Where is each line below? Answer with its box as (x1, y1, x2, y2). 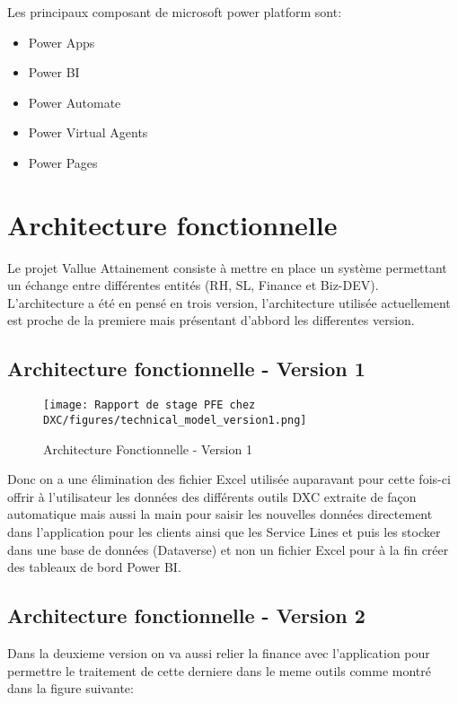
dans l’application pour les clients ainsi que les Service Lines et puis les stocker (7, 522, 441, 540)
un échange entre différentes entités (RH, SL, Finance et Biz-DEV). (7, 276, 379, 294)
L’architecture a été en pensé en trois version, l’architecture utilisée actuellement (7, 293, 451, 312)
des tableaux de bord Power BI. (7, 558, 181, 576)
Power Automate (28, 92, 121, 111)
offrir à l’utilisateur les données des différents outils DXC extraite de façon (7, 487, 417, 505)
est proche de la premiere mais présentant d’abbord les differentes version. (7, 311, 415, 330)
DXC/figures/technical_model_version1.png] (43, 413, 307, 426)
